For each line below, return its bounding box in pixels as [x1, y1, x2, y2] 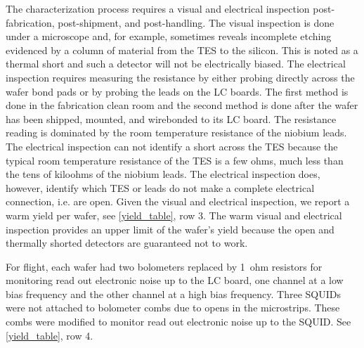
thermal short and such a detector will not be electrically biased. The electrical [6, 56, 346, 71]
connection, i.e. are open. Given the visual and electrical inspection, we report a [6, 194, 350, 209]
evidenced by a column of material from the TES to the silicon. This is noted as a [6, 42, 358, 57]
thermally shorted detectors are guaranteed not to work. [6, 236, 248, 250]
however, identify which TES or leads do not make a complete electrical [6, 180, 315, 195]
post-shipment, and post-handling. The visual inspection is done [58, 15, 334, 30]
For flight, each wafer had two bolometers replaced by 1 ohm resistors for [6, 259, 323, 273]
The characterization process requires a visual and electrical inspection [6, 1, 310, 15]
